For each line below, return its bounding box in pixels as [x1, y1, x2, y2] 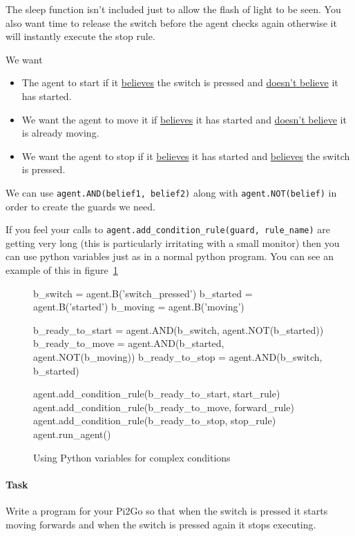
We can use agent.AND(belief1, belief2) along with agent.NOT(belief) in [6, 185, 337, 199]
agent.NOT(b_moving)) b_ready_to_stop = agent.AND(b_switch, [33, 350, 323, 364]
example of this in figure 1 [6, 263, 118, 277]
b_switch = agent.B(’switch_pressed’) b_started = [33, 286, 253, 300]
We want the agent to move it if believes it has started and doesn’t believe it [21, 112, 347, 126]
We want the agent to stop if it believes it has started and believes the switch [21, 148, 350, 163]
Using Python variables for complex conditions [33, 450, 231, 464]
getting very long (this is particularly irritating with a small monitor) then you [6, 235, 340, 250]
